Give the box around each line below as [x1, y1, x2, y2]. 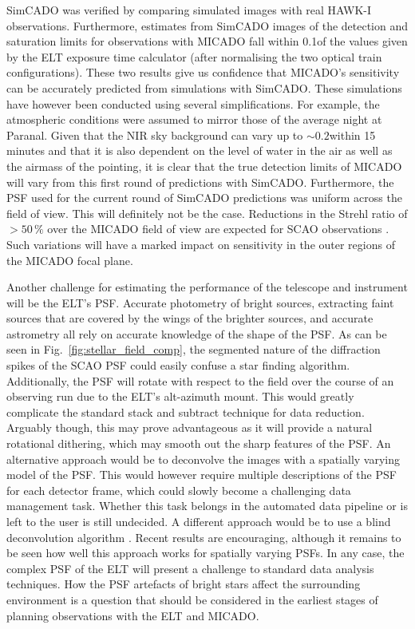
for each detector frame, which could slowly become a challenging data [6, 481, 351, 498]
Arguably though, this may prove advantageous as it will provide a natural [6, 419, 373, 436]
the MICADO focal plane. [6, 251, 133, 268]
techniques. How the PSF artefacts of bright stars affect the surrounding [6, 576, 361, 592]
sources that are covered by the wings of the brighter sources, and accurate [6, 310, 373, 326]
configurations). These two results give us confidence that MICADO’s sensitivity [6, 64, 400, 81]
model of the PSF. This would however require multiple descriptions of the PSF [6, 466, 397, 483]
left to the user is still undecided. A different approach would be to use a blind [6, 513, 391, 529]
